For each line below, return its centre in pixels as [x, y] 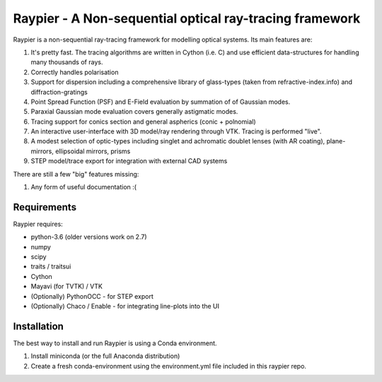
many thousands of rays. [67, 62]
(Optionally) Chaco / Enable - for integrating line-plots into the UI [125, 306]
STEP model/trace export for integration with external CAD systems [129, 161]
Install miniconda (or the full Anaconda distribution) [105, 356]
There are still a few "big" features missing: [76, 174]
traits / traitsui [51, 267]
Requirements [45, 207]
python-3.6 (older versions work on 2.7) [89, 237]
